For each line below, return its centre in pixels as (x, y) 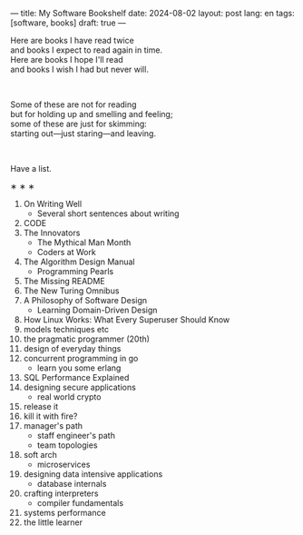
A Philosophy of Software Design (85, 300)
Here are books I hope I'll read (67, 59)
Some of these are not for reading (73, 104)
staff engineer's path (76, 436)
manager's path (53, 426)
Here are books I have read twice (72, 40)
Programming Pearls (75, 271)
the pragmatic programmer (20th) (87, 339)
